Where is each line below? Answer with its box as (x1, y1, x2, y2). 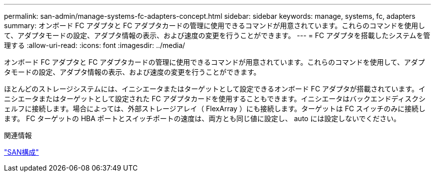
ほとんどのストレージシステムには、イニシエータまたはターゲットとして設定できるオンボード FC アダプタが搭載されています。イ (4, 85, 426, 93)
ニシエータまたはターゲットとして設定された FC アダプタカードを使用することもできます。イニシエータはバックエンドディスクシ (4, 94, 426, 103)
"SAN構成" (4, 148, 39, 156)
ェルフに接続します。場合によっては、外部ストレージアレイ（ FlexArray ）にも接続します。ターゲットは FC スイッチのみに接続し (4, 104, 426, 113)
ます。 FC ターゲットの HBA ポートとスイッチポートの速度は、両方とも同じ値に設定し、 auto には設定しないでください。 (4, 114, 401, 123)
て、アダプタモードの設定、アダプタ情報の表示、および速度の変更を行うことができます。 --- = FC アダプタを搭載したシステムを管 (4, 31, 431, 40)
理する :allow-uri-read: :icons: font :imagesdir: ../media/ (4, 41, 185, 49)
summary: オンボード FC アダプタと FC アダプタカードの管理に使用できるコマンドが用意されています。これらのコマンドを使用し (4, 21, 426, 30)
